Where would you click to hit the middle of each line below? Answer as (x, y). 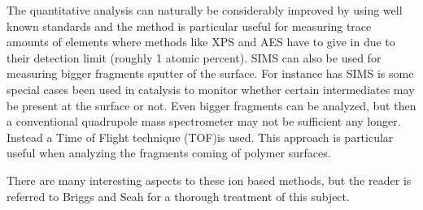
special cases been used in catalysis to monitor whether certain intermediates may (211, 89)
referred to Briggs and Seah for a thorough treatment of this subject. (178, 196)
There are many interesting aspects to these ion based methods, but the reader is (209, 180)
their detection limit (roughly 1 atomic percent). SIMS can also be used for (194, 57)
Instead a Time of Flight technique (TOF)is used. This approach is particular (200, 137)
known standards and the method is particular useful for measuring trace (189, 26)
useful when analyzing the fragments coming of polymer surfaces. (169, 153)
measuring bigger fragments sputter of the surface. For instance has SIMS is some (210, 73)
